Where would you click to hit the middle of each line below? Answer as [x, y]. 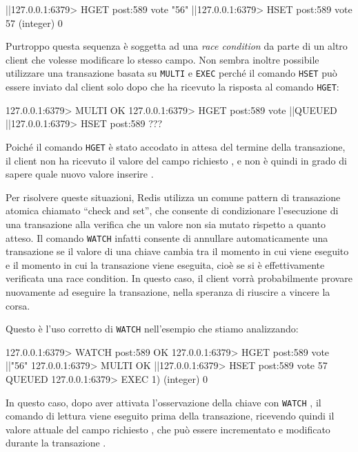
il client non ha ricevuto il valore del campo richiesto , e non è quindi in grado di [176, 160]
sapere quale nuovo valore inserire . [80, 174]
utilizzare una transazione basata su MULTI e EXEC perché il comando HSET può [171, 73]
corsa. [18, 305]
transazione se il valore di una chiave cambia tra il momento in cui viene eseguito [177, 251]
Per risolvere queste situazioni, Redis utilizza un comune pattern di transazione [173, 197]
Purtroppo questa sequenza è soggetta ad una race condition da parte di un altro [177, 46]
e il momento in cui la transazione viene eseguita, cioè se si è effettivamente [165, 264]
